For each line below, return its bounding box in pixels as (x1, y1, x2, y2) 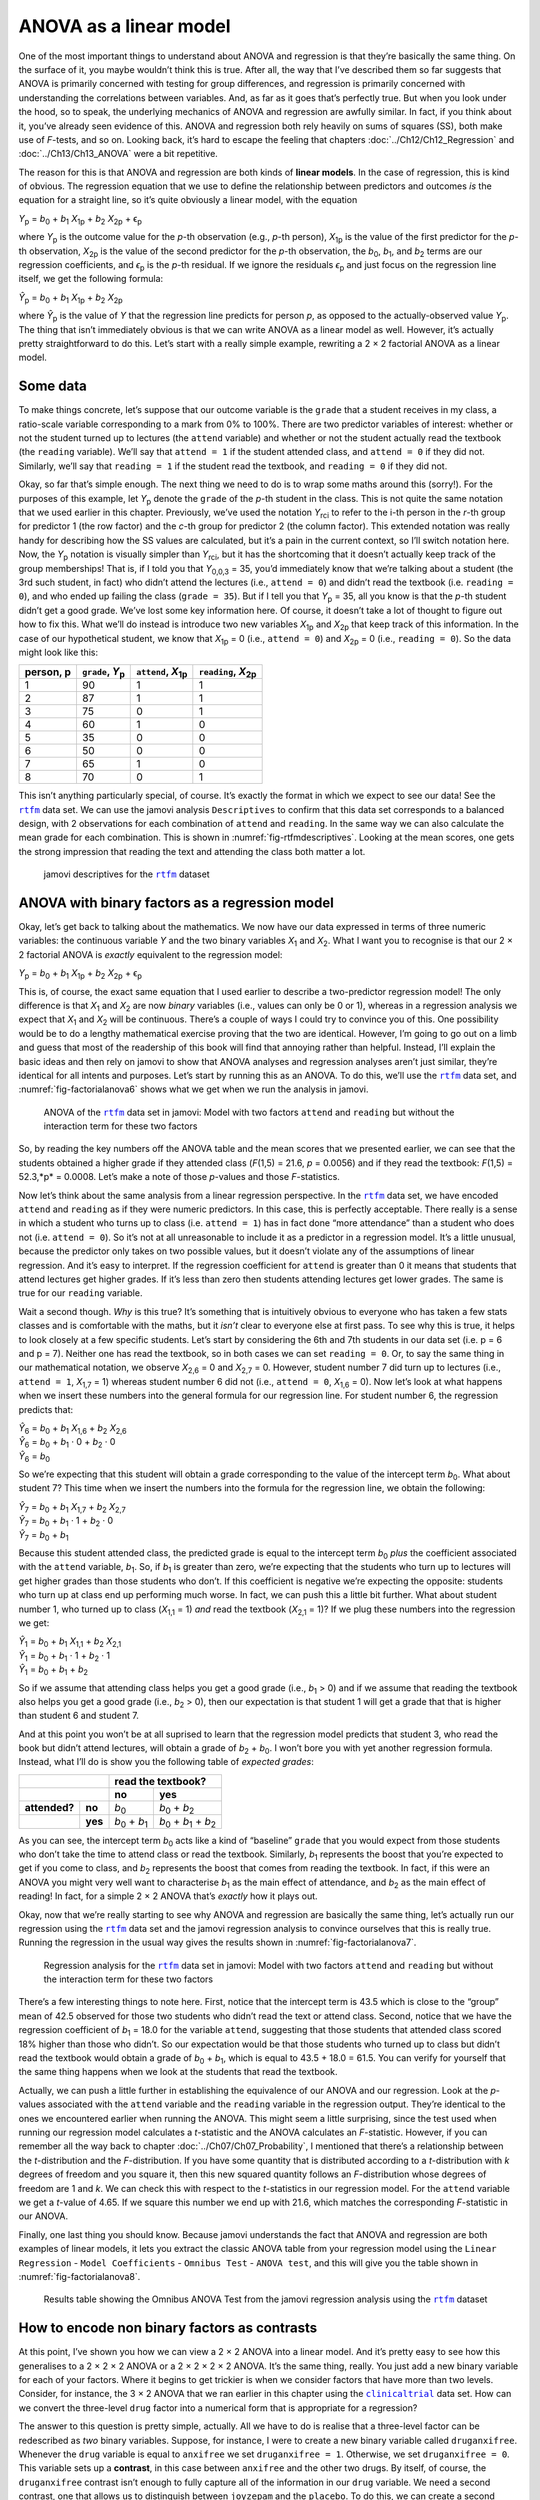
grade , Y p (81, 665, 125, 680)
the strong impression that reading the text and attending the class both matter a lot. (18, 845, 366, 857)
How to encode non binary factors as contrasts (18, 2320, 318, 2337)
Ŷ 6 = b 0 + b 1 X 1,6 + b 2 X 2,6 (18, 1421, 127, 1436)
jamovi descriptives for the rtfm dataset (43, 868, 210, 880)
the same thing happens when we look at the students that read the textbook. (18, 2066, 339, 2078)
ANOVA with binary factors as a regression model (18, 894, 334, 911)
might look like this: (18, 646, 99, 658)
